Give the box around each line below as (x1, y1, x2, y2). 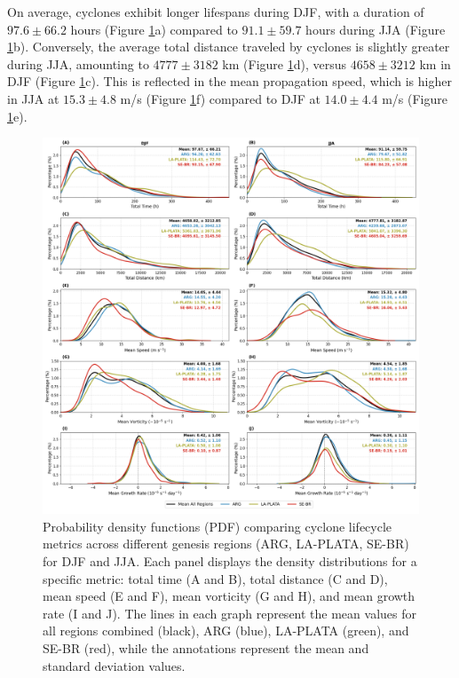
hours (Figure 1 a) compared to (70, 20, 238, 38)
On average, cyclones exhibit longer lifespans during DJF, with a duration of (7, 3, 424, 20)
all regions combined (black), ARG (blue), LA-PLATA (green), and (43, 621, 409, 640)
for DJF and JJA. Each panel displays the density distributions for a (43, 551, 417, 570)
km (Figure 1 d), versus (222, 54, 347, 73)
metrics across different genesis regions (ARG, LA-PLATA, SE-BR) (43, 534, 409, 553)
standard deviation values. (43, 656, 186, 674)
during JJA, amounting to (7, 54, 149, 73)
